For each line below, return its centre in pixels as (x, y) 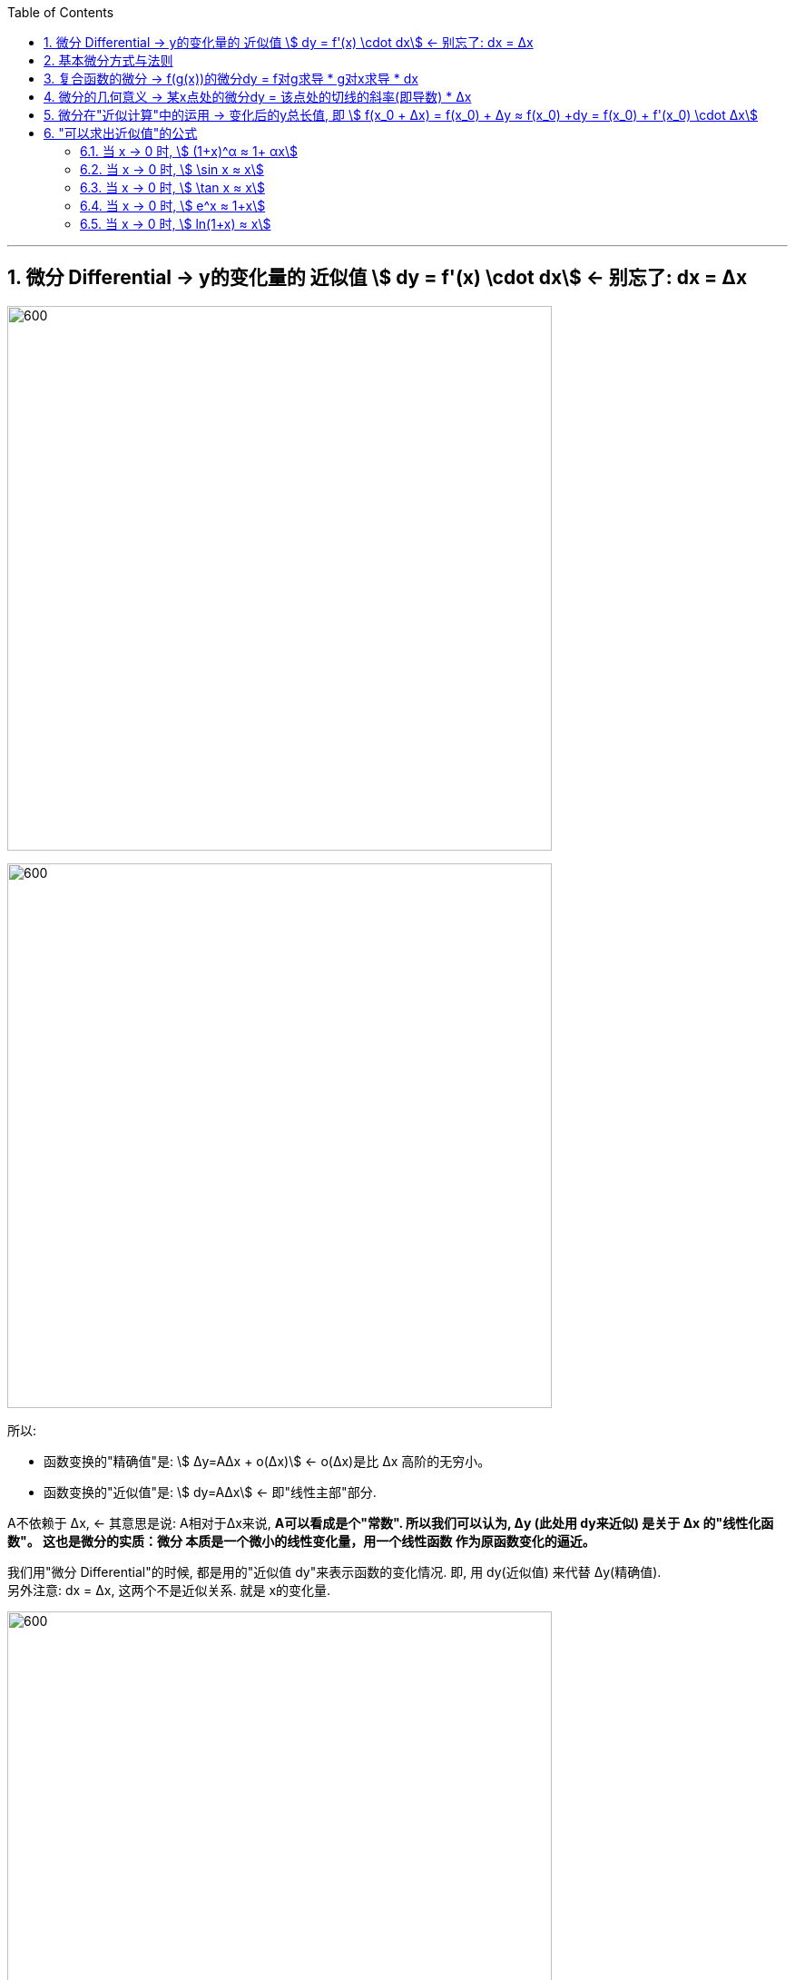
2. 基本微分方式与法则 (108, 60)
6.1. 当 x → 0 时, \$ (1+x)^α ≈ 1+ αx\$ (189, 151)
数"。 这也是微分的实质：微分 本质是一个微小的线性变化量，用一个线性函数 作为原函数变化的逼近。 (301, 1541)
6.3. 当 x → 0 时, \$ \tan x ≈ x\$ (172, 187)
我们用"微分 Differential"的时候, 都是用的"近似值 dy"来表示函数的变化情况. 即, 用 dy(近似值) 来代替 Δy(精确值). (334, 1571)
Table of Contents (61, 12)
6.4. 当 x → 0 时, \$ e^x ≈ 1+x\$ (173, 206)
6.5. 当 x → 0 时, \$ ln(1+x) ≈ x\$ (176, 224)
